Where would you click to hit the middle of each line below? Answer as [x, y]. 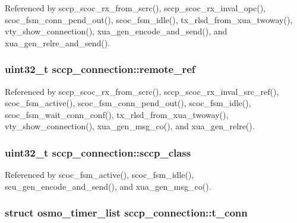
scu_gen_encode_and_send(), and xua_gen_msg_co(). [108, 186]
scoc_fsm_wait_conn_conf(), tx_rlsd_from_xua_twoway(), [117, 114]
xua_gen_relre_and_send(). [58, 42]
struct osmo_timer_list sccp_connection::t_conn [126, 213]
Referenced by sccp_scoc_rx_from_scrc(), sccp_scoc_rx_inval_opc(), [135, 8]
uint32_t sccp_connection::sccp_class [98, 152]
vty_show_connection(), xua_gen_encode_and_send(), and [116, 31]
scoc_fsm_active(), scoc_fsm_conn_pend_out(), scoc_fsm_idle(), [128, 103]
